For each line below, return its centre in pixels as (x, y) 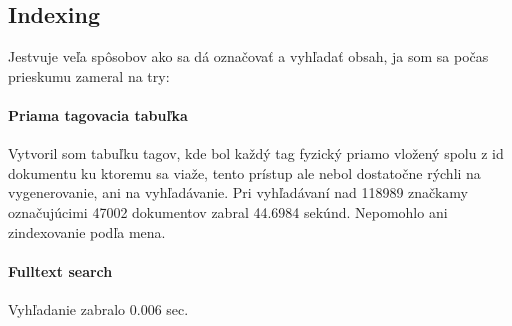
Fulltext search (60, 270)
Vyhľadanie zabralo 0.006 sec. (98, 308)
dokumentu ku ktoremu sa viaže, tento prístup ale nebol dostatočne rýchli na (244, 172)
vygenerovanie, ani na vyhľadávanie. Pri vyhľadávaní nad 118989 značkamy (238, 192)
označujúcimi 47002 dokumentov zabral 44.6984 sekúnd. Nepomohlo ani (228, 211)
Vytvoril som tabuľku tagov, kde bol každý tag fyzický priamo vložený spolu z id (256, 153)
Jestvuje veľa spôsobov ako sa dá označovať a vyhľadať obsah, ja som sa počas (248, 56)
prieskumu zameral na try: (89, 75)
